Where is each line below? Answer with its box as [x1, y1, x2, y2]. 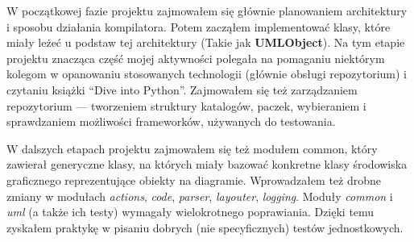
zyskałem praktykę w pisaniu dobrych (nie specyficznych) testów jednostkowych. [6, 219, 404, 236]
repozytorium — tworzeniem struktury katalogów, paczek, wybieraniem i [6, 97, 366, 114]
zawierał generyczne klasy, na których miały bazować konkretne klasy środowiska [6, 156, 408, 173]
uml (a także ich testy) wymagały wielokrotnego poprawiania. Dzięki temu [6, 203, 375, 220]
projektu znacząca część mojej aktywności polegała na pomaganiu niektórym [6, 49, 385, 66]
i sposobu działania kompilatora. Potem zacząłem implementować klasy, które [6, 18, 391, 35]
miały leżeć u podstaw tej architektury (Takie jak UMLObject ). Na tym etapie [6, 34, 405, 51]
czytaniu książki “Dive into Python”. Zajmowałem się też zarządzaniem [6, 81, 358, 98]
